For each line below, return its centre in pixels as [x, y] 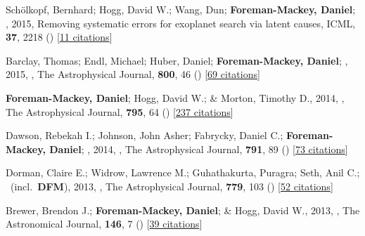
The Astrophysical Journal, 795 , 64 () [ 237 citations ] [120, 111]
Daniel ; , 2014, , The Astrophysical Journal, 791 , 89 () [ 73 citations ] [199, 149]
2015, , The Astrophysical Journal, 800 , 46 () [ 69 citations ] [133, 74]
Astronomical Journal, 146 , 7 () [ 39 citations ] [104, 224]
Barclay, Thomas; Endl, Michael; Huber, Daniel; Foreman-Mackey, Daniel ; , [177, 60]
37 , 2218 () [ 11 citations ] [59, 37]
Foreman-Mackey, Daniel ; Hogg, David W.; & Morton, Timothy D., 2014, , [175, 97]
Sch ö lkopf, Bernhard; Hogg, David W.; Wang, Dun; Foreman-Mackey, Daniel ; [181, 9]
